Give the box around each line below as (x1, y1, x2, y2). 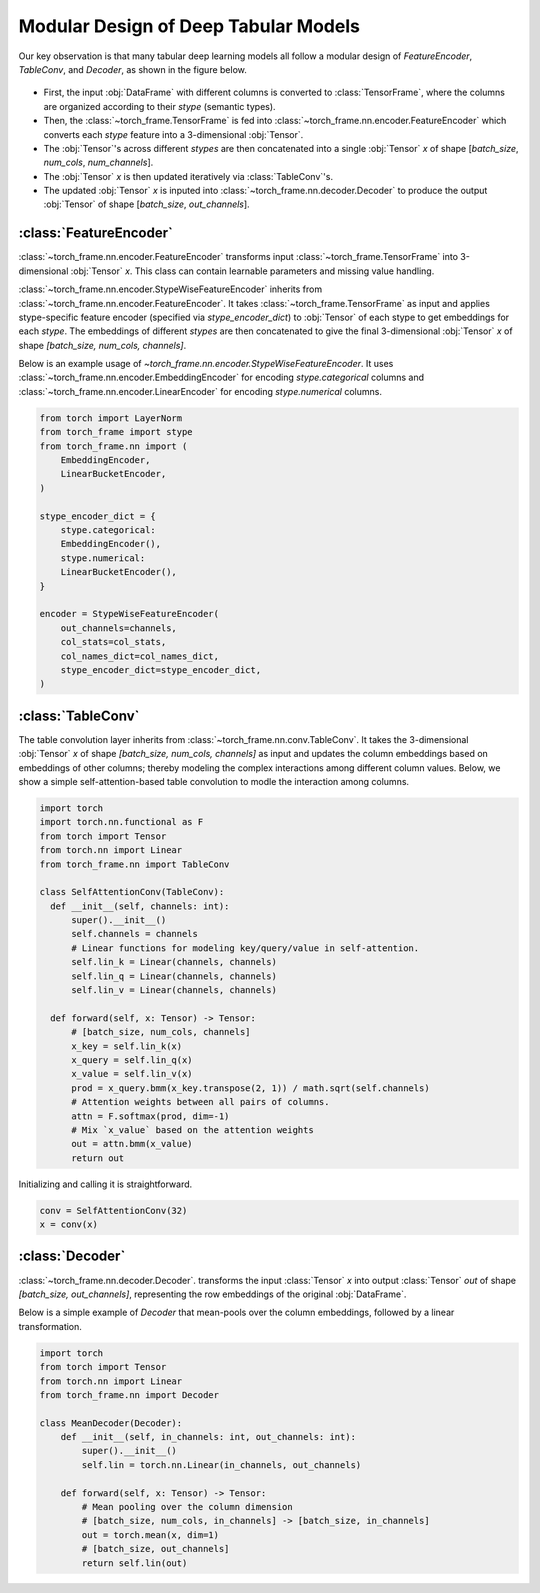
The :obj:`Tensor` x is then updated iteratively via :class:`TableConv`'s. (43, 170, 334, 182)
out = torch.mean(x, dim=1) (81, 1529, 220, 1540)
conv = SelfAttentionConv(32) (39, 1205, 188, 1216)
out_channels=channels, (60, 622, 177, 634)
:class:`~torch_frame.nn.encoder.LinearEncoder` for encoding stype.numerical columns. (18, 385, 382, 397)
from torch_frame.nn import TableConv (39, 858, 230, 870)
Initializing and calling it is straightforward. (18, 1178, 193, 1190)
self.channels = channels (71, 928, 199, 940)
